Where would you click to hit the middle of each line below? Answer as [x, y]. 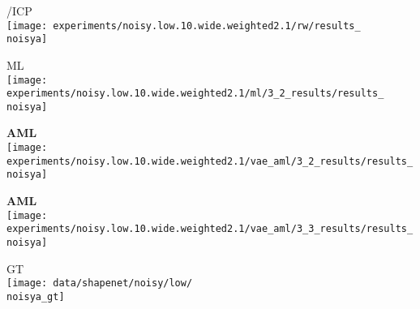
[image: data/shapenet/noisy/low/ [100, 283]
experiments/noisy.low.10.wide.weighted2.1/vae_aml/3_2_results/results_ [210, 161]
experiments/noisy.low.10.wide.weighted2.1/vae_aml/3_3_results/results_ [210, 229]
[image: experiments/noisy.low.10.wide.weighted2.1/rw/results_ [184, 26]
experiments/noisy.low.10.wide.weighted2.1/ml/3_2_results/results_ [195, 94]
